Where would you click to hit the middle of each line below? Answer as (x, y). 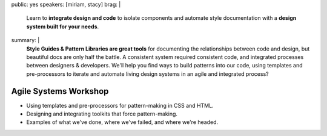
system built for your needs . (63, 26)
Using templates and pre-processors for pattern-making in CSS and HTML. (120, 105)
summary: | (25, 40)
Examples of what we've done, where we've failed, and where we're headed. (122, 122)
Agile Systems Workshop (60, 91)
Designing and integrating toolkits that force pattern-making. (102, 114)
